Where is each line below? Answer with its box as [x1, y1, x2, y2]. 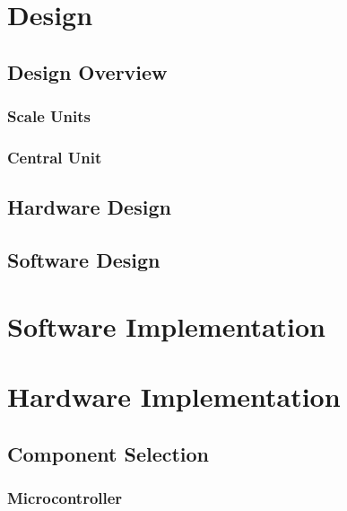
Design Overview [7, 57, 168, 85]
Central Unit [7, 145, 102, 168]
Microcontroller [7, 486, 123, 508]
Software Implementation [7, 307, 326, 344]
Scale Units [7, 105, 91, 128]
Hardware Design [7, 193, 171, 221]
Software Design [7, 246, 160, 274]
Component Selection [7, 439, 210, 467]
